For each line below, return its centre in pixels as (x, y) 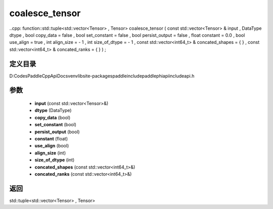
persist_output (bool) (57, 132)
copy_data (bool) (53, 117)
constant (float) (51, 138)
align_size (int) (50, 153)
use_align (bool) (52, 146)
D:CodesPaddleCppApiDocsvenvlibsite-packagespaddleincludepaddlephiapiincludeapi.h (102, 76)
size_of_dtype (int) (55, 160)
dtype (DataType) (53, 111)
